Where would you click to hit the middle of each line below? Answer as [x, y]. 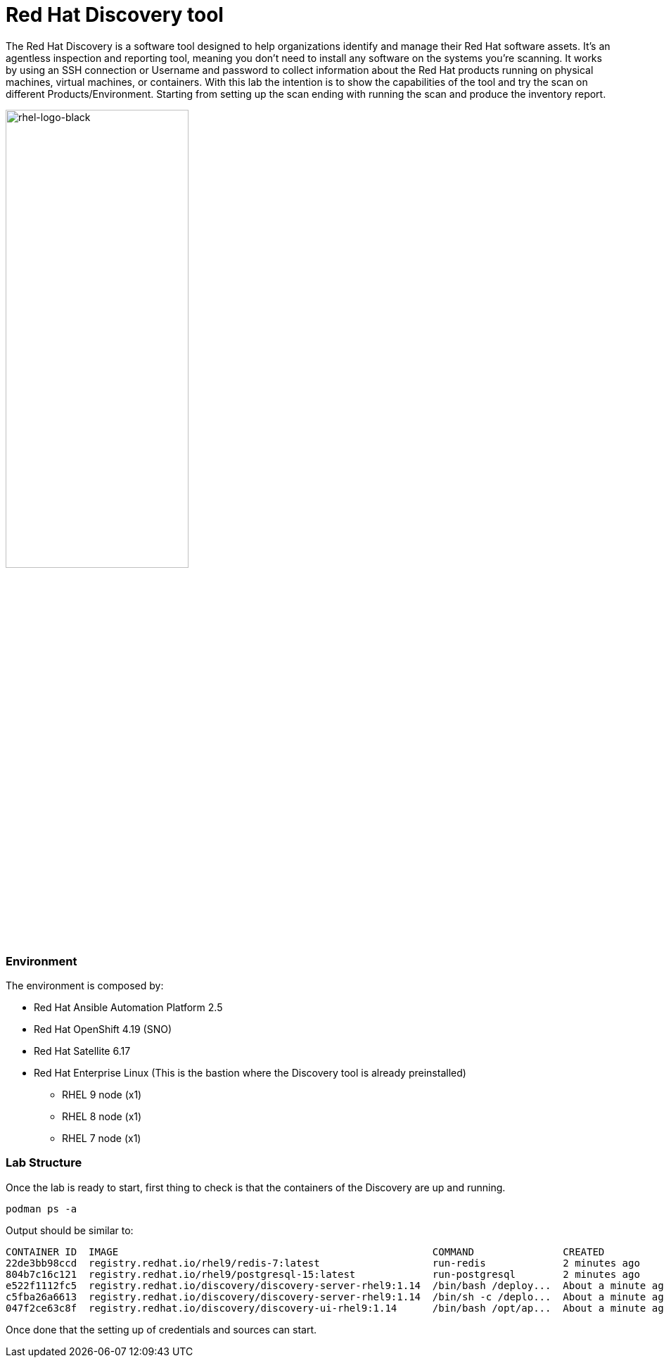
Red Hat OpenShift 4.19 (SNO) [103, 1029]
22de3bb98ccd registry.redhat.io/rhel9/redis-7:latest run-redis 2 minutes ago [323, 1263]
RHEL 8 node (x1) [102, 1117]
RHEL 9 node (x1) [102, 1095]
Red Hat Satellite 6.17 [82, 1051]
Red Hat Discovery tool [115, 15]
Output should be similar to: [70, 1230]
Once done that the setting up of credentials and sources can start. [161, 1329]
